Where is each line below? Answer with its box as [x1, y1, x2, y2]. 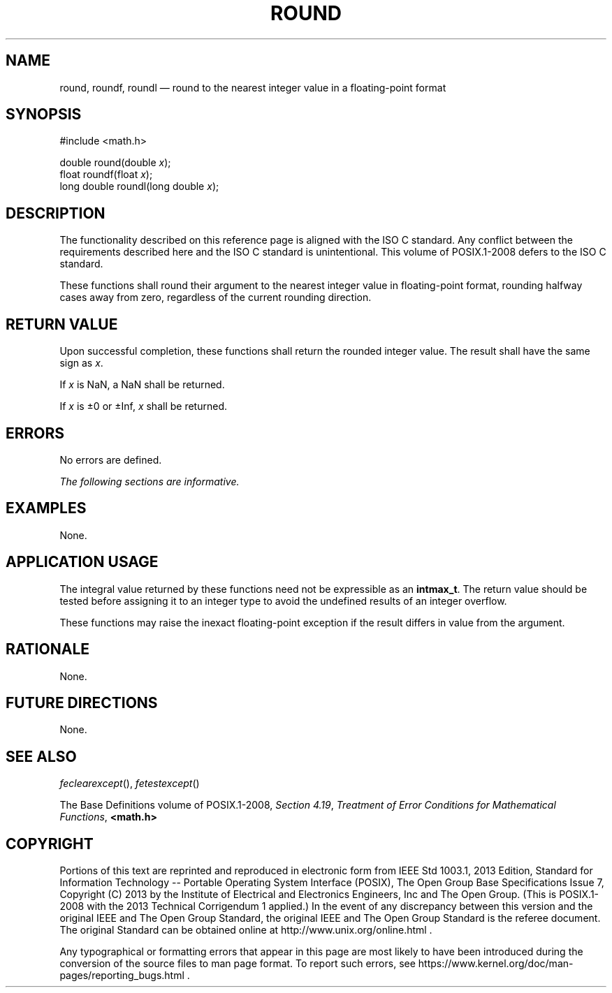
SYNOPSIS [6, 105, 82, 124]
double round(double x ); [59, 156, 171, 169]
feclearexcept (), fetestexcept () [59, 777, 200, 790]
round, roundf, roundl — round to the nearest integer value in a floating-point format [59, 81, 446, 94]
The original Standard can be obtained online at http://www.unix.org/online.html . [59, 924, 432, 936]
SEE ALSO [6, 747, 77, 765]
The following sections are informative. [59, 475, 240, 487]
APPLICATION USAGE [6, 553, 159, 571]
